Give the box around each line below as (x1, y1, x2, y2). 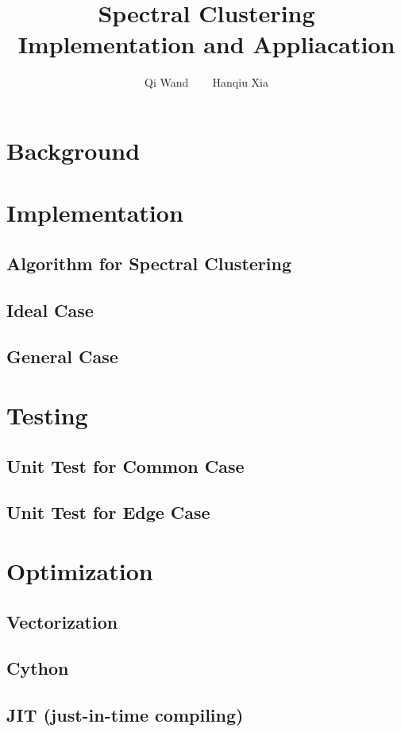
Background (6, 134, 141, 166)
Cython (6, 656, 69, 680)
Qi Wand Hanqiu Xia (145, 74, 268, 91)
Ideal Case (6, 297, 94, 322)
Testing (6, 399, 88, 431)
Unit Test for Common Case (6, 453, 245, 478)
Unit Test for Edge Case (6, 500, 210, 525)
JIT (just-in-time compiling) (6, 703, 244, 727)
